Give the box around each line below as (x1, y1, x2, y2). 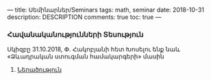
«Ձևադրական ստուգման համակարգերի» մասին (7, 52, 164, 60)
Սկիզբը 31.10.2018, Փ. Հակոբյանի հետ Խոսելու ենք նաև (7, 45, 181, 54)
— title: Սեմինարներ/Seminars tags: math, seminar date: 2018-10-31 (7, 6, 204, 14)
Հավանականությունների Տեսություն (7, 30, 144, 39)
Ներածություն (16, 66, 62, 74)
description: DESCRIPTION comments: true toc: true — (7, 13, 162, 21)
